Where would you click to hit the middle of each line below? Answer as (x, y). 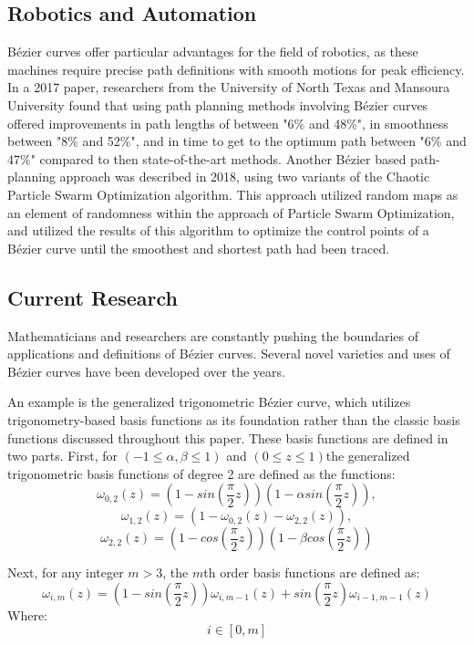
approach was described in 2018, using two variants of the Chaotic (245, 177)
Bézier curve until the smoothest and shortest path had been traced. (199, 248)
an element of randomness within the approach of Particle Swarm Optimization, (231, 212)
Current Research (93, 297)
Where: (27, 614)
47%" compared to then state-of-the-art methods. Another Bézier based (207, 158)
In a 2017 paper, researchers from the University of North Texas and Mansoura (229, 87)
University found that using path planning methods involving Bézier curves (218, 104)
